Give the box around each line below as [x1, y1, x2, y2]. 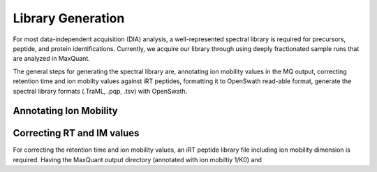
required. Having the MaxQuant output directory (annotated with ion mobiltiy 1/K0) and [13, 155, 262, 164]
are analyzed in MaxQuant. [13, 55, 90, 63]
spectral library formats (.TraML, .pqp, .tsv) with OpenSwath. [13, 87, 188, 95]
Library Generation [13, 10, 125, 26]
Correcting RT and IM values [13, 127, 140, 139]
